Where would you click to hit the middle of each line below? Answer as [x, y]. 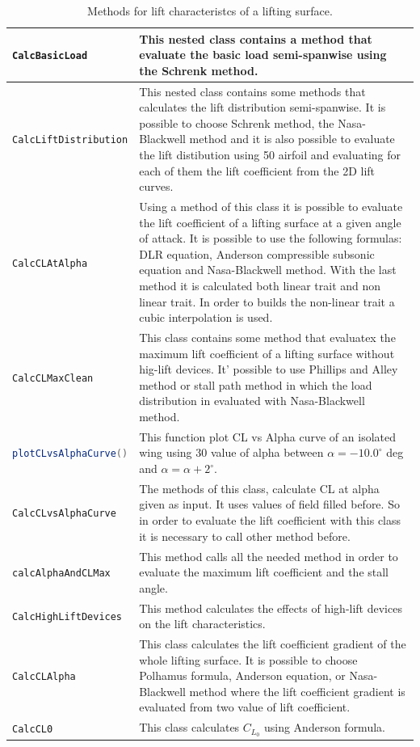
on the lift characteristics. [202, 624]
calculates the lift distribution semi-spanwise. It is [262, 107]
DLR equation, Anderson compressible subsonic [257, 253]
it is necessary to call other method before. [245, 536]
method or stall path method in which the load [256, 384]
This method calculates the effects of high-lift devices [271, 608]
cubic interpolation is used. [206, 317]
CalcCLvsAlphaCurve [64, 514]
